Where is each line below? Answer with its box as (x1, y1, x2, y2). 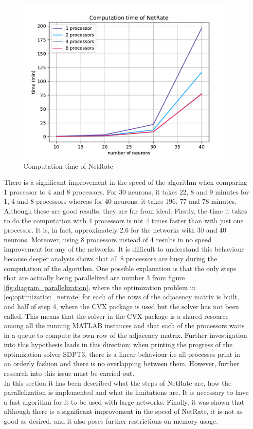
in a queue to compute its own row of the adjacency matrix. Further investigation (4, 330, 247, 340)
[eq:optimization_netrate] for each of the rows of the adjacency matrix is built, (4, 292, 239, 302)
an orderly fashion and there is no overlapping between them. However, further (4, 358, 239, 369)
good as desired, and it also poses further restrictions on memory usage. (4, 416, 218, 426)
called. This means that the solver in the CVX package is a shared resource (4, 311, 229, 321)
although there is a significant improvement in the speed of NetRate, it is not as (4, 406, 243, 416)
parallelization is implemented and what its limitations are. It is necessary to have (4, 387, 249, 397)
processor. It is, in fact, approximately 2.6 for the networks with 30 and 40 (4, 225, 227, 235)
